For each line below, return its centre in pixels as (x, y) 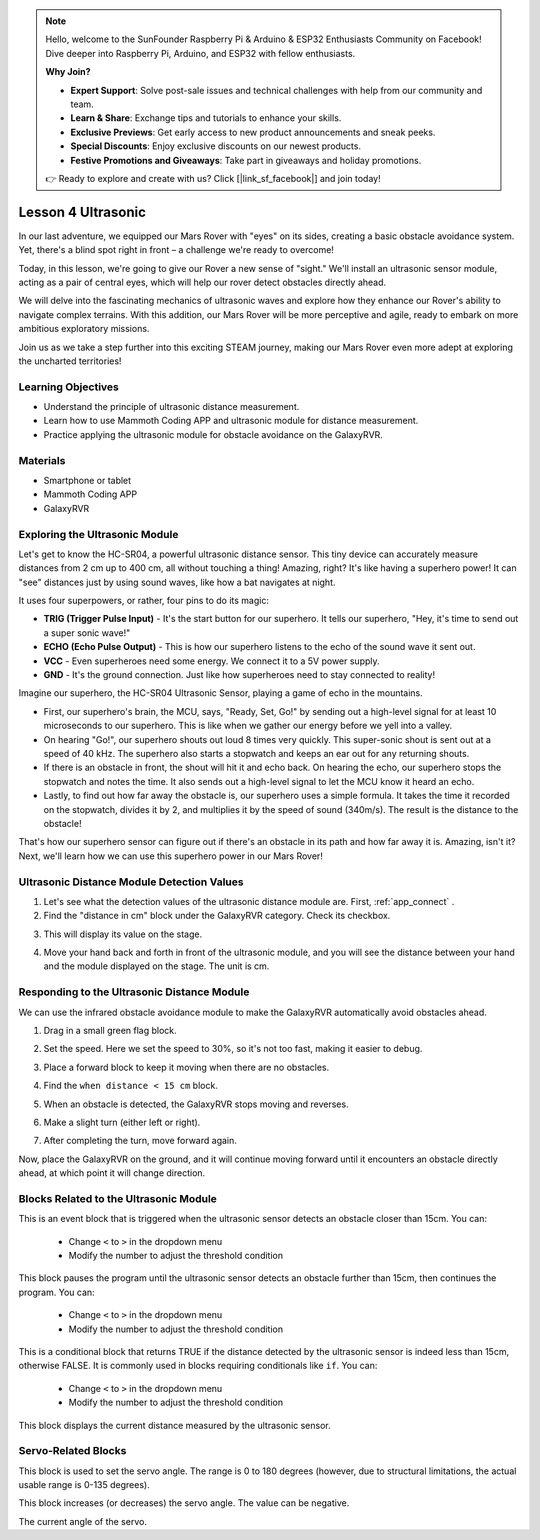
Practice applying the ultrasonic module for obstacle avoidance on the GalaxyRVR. (213, 434)
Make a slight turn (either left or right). (122, 1122)
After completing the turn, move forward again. (140, 1141)
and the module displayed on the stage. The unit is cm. (156, 966)
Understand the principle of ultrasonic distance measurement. (171, 407)
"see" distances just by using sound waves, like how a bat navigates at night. (177, 582)
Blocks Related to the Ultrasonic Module (117, 1198)
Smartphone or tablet (87, 480)
